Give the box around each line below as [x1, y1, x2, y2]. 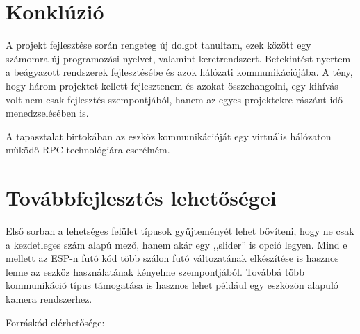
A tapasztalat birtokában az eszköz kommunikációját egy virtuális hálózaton [6, 128, 332, 143]
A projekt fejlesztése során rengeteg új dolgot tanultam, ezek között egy [6, 37, 311, 52]
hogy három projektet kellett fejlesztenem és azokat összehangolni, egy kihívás [6, 78, 338, 92]
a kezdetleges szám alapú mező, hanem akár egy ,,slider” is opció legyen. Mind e [6, 237, 347, 251]
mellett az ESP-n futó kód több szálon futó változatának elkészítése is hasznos [6, 251, 339, 265]
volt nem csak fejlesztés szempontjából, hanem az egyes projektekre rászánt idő [6, 92, 343, 106]
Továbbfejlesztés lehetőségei [6, 183, 277, 212]
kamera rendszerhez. [6, 291, 92, 306]
